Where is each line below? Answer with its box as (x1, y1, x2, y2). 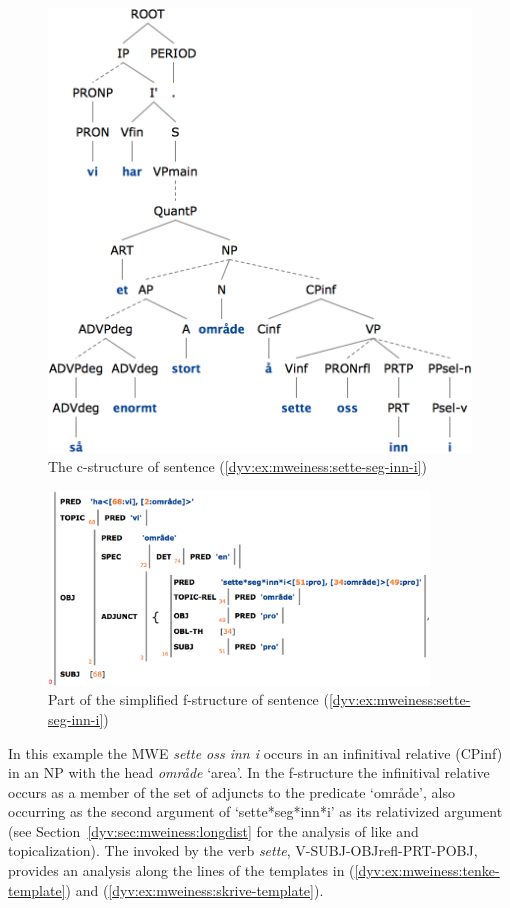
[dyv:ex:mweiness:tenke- (354, 860, 500, 881)
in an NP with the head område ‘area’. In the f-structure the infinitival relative (8, 762, 490, 783)
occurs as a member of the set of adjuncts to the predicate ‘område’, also (8, 781, 455, 802)
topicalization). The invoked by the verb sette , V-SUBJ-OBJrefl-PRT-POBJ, (8, 840, 478, 861)
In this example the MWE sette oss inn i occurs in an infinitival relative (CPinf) (8, 742, 503, 763)
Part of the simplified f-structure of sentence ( (48, 689, 329, 710)
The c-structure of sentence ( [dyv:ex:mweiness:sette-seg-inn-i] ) (48, 456, 427, 477)
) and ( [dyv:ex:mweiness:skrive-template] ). (65, 879, 324, 900)
